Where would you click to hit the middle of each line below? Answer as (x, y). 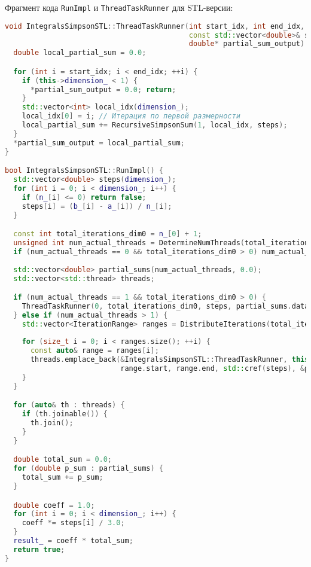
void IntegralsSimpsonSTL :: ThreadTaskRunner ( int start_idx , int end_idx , (155, 26)
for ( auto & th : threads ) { (69, 405)
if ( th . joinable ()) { (65, 414)
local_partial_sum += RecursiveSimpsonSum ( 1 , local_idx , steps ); (155, 125)
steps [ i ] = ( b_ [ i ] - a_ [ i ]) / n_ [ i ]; (97, 206)
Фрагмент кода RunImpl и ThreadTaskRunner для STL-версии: (119, 7)
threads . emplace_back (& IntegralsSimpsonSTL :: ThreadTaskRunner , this (170, 360)
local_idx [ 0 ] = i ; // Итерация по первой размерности (131, 116)
